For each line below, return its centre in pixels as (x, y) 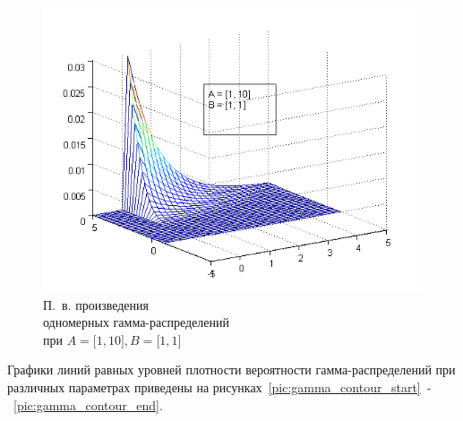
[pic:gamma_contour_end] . (88, 404)
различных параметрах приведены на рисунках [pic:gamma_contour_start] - (219, 387)
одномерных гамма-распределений (136, 322)
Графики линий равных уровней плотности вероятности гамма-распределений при (231, 369)
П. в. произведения (96, 304)
